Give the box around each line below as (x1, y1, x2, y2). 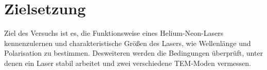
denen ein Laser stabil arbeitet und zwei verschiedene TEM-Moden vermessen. (4, 57, 252, 68)
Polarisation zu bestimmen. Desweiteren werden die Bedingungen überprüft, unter (4, 48, 263, 58)
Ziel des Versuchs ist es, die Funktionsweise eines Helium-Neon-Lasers (4, 28, 224, 38)
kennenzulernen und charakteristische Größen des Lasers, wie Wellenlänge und (4, 37, 251, 48)
